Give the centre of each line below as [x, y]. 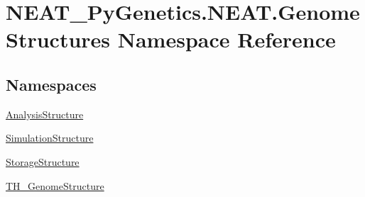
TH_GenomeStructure [55, 185]
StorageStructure [43, 161]
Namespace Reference [227, 39]
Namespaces [51, 84]
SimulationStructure [50, 138]
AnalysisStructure [45, 114]
